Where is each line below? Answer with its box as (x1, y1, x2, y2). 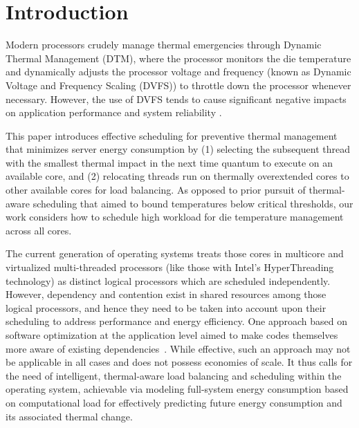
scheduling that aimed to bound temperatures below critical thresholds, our (33, 196, 353, 210)
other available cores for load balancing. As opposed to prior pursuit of (6, 183, 306, 197)
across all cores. (6, 223, 72, 237)
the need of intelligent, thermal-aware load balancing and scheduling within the (6, 368, 342, 382)
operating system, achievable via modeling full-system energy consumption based (6, 382, 349, 396)
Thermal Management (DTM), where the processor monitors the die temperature (6, 50, 351, 65)
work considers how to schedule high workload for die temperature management (6, 210, 344, 224)
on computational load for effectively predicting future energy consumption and (6, 395, 342, 409)
